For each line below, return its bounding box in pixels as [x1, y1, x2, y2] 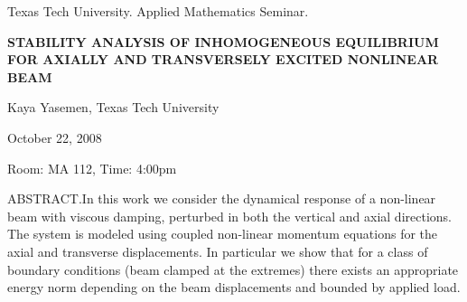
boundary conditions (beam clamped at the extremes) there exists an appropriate [7, 260, 459, 278]
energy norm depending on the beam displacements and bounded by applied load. [7, 278, 461, 297]
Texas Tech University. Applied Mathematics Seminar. [7, 2, 309, 20]
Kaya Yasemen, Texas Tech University [7, 98, 219, 117]
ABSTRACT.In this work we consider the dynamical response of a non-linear [7, 189, 436, 208]
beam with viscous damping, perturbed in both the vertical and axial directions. [7, 206, 452, 225]
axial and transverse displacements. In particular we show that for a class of [7, 241, 428, 260]
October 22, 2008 [7, 127, 102, 146]
